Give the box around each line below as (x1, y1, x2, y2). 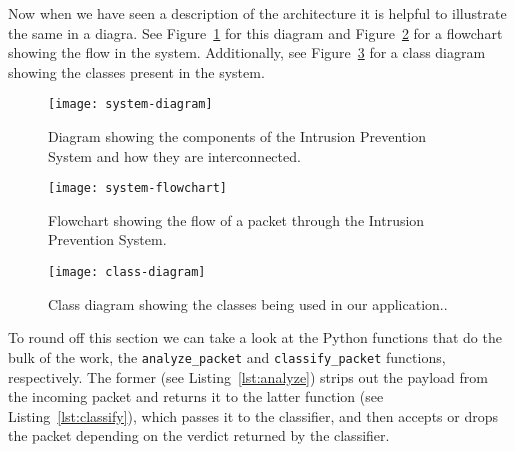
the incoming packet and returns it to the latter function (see (8, 386, 384, 407)
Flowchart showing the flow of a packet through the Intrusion (48, 209, 425, 230)
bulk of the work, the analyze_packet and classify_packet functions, (8, 346, 446, 367)
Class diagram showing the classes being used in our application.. (48, 293, 448, 314)
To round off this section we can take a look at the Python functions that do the (8, 327, 502, 348)
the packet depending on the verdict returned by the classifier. (8, 425, 390, 446)
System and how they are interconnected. (48, 145, 301, 166)
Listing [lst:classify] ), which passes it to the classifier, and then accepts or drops (8, 405, 498, 426)
